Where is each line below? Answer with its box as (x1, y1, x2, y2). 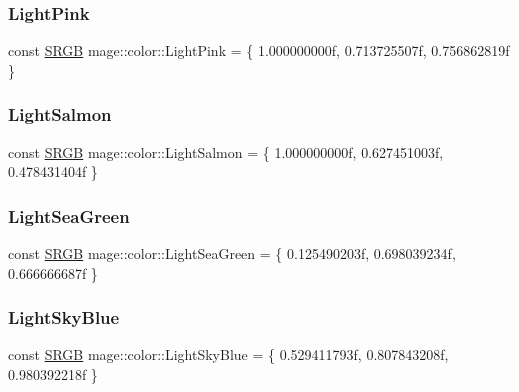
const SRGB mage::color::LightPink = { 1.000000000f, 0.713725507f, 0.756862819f (8, 40, 510, 61)
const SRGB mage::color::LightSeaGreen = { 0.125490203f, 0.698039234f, (8, 243, 456, 264)
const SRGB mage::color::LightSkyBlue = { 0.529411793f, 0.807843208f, (8, 344, 449, 365)
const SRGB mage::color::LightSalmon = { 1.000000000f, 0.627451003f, (8, 141, 444, 162)
